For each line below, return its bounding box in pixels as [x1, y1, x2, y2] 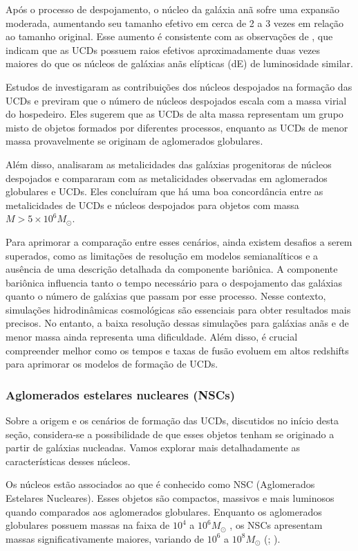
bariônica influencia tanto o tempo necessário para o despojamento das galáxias [6, 275, 343, 289]
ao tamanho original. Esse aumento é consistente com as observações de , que [6, 29, 333, 44]
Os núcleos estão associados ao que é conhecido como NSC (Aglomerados [6, 477, 315, 491]
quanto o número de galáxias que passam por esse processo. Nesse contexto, [6, 289, 326, 303]
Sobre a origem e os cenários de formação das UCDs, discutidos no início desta [6, 413, 339, 428]
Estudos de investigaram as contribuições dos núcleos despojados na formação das [6, 79, 352, 93]
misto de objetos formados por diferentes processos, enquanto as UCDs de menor [6, 120, 348, 134]
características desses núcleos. [6, 453, 131, 468]
